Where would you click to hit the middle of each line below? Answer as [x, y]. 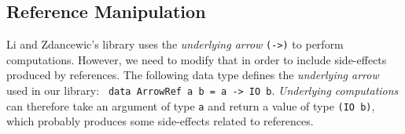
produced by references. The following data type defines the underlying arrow [193, 75]
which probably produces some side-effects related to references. [160, 121]
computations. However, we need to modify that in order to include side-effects [197, 59]
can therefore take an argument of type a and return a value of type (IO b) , [191, 105]
